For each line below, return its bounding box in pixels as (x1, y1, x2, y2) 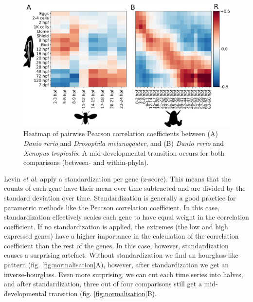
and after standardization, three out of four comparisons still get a (4, 279, 202, 289)
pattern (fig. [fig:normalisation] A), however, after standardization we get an (4, 260, 229, 270)
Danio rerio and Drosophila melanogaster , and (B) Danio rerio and (23, 138, 224, 148)
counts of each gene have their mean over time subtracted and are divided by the (4, 183, 246, 193)
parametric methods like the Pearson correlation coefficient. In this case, (4, 202, 219, 212)
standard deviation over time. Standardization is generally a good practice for (4, 192, 236, 202)
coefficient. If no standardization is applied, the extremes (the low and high (4, 221, 228, 231)
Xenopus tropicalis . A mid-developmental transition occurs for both (23, 147, 225, 158)
